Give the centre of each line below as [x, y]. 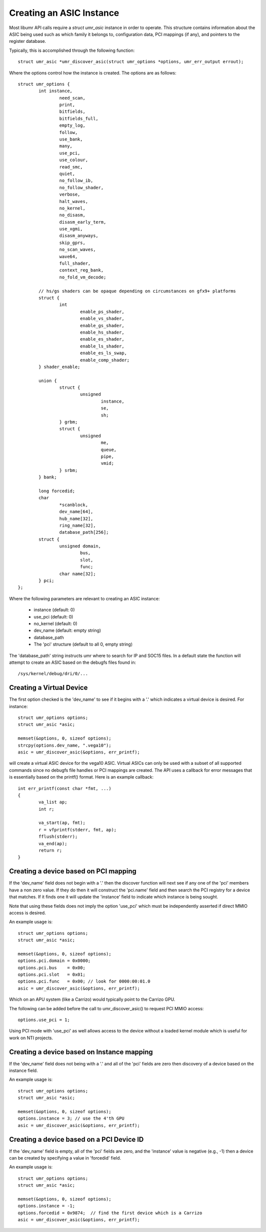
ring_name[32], [78, 525]
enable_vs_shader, [102, 319]
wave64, [68, 257]
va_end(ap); [53, 843]
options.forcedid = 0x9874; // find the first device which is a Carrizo [110, 1213]
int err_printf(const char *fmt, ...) [65, 788]
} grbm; [68, 422]
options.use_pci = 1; [44, 1020]
